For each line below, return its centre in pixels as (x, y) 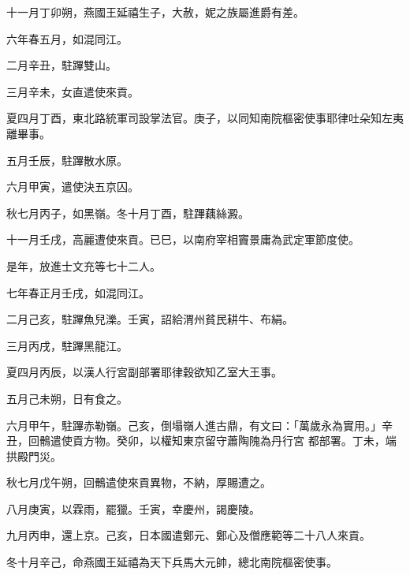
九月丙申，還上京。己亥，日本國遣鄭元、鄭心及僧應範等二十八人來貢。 (188, 535)
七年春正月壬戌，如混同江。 (78, 292)
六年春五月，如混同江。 (67, 38)
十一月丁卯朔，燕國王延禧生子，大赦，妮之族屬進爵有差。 (155, 12)
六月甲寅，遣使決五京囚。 (73, 187)
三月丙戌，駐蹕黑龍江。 (67, 345)
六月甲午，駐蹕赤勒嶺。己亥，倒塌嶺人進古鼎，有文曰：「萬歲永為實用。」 (194, 425)
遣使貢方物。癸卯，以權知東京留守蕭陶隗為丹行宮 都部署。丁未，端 (223, 441)
